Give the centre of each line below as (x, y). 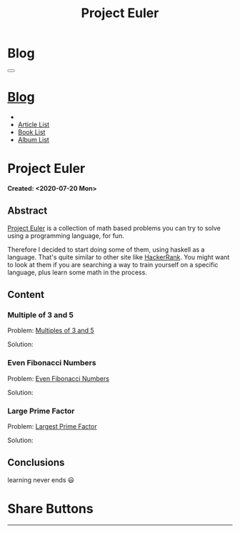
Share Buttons (51, 508)
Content (26, 295)
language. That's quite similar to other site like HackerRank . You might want (119, 257)
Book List (31, 132)
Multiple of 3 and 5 (40, 314)
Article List (34, 124)
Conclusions (36, 463)
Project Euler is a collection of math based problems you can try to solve (114, 228)
